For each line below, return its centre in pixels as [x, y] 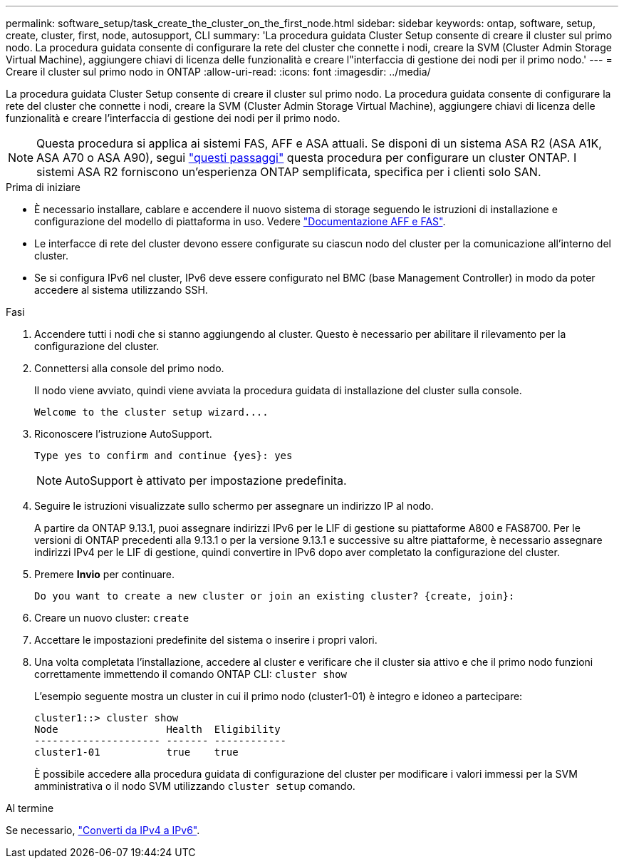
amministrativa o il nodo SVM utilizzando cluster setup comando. [195, 786]
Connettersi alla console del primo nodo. [129, 368]
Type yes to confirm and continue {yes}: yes [163, 456]
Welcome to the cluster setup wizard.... [151, 412]
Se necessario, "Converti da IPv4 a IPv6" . [103, 830]
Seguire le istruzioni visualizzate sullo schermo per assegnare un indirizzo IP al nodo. [234, 506]
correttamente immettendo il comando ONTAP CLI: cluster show [191, 674]
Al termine [30, 808]
